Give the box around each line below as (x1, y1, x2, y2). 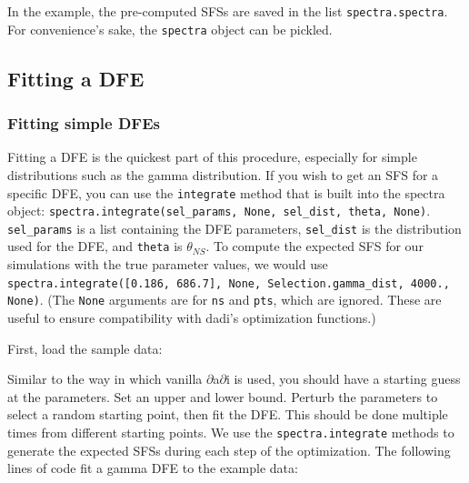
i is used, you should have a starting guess (225, 369, 461, 388)
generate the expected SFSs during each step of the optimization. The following (7, 440, 451, 459)
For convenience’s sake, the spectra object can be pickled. (7, 19, 333, 38)
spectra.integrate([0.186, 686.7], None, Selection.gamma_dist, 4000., (7, 277, 450, 290)
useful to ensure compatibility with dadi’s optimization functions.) (7, 308, 376, 327)
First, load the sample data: (7, 338, 163, 357)
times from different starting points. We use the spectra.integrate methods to (7, 423, 454, 441)
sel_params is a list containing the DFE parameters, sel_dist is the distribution (7, 218, 462, 237)
